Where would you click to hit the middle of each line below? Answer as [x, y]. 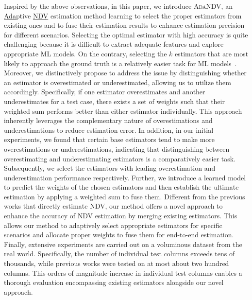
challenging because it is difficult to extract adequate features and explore [114, 44]
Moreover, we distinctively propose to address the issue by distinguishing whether [125, 73]
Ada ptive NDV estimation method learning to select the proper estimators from [123, 15]
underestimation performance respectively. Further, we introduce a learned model [125, 177]
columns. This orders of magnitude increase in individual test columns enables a [123, 273]
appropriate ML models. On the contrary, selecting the [85, 53]
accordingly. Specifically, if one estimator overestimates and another [105, 92]
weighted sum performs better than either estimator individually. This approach [123, 111]
